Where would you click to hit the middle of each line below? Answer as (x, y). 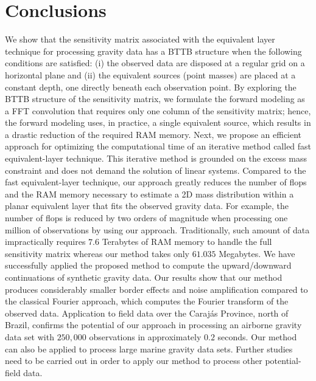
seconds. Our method (257, 336)
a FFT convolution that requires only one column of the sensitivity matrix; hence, (158, 110)
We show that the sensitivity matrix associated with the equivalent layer (140, 39)
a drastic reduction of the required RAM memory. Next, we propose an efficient (153, 134)
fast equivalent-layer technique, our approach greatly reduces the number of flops (156, 182)
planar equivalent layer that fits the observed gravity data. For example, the (147, 206)
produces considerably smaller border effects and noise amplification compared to (156, 289)
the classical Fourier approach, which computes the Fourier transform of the (147, 301)
